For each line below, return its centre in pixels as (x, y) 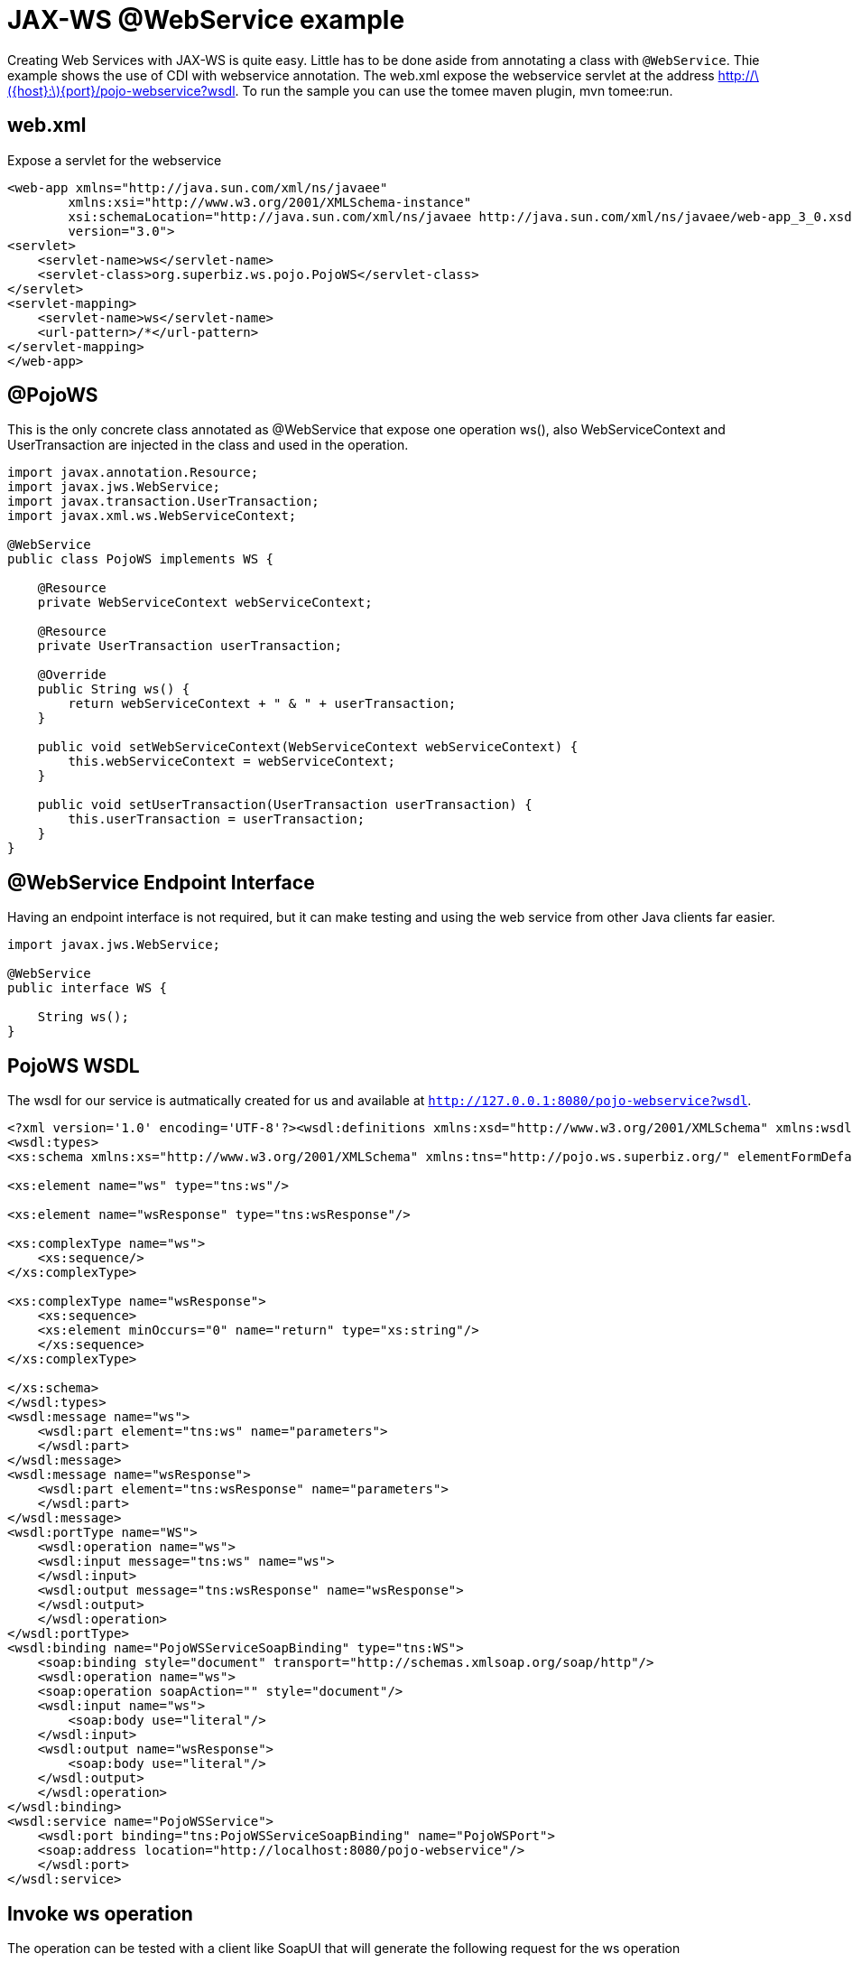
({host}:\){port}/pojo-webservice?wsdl (121, 90)
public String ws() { (114, 689)
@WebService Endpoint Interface (161, 882)
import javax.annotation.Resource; (133, 473)
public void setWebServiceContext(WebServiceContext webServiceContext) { (308, 747)
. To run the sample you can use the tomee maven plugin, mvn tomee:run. (454, 90)
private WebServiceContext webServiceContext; (205, 603)
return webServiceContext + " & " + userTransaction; (262, 704)
